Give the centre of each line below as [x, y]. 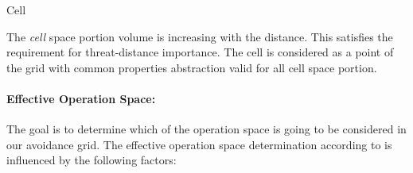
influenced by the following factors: [92, 160]
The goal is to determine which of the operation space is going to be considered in [206, 129]
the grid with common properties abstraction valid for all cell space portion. [192, 67]
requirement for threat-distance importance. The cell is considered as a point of [200, 52]
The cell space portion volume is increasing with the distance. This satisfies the [200, 36]
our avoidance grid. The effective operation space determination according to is [199, 144]
